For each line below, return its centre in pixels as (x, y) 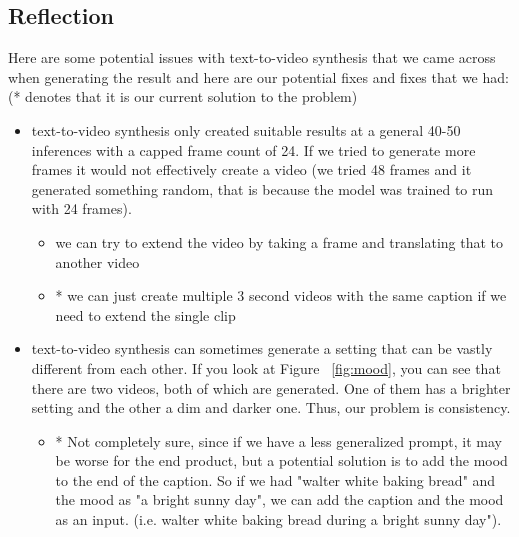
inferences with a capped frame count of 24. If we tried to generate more (253, 149)
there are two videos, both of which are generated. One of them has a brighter (271, 387)
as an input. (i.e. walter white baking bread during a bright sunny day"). (278, 519)
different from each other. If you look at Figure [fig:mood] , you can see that (266, 367)
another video (97, 261)
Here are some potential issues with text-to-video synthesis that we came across (252, 57)
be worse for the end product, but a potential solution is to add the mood (281, 460)
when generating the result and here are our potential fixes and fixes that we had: (258, 76)
